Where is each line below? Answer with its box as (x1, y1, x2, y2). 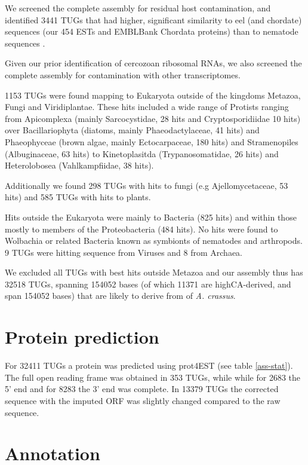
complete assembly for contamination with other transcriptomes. (5, 68, 241, 81)
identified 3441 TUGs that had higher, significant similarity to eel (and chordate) (5, 13, 302, 26)
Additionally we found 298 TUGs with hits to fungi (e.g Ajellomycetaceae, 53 (5, 179, 288, 191)
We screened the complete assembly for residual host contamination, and (5, 2, 271, 14)
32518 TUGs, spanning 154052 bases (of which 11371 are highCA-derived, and (5, 277, 291, 290)
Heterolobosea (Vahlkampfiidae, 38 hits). (5, 159, 154, 172)
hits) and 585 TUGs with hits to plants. (5, 191, 151, 203)
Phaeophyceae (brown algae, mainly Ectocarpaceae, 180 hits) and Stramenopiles (5, 135, 298, 148)
